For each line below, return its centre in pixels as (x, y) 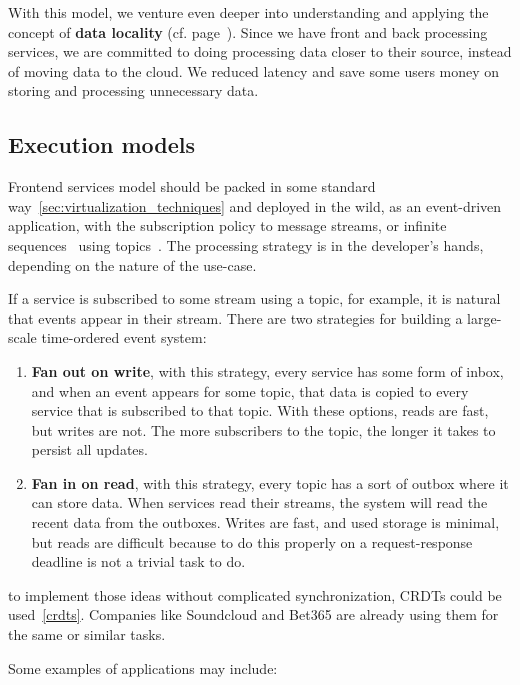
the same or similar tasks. (87, 634)
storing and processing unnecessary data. (133, 90)
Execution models (102, 144)
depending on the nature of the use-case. (132, 264)
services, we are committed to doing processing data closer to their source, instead (260, 51)
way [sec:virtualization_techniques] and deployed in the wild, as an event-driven (255, 205)
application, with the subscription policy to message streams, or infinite (227, 225)
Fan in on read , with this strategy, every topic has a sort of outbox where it (270, 482)
